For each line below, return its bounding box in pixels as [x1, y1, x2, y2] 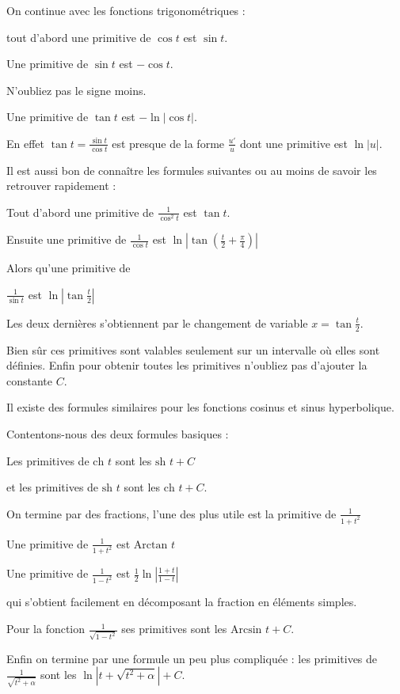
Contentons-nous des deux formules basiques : [6, 425, 229, 442]
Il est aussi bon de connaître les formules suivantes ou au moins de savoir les [6, 161, 377, 178]
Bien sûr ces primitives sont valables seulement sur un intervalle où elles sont [6, 341, 380, 358]
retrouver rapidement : [6, 177, 116, 194]
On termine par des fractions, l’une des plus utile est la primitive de [6, 505, 337, 521]
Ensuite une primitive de [6, 231, 127, 248]
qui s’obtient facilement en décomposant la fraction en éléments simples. [6, 594, 357, 610]
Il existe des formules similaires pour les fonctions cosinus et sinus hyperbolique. [6, 399, 394, 415]
